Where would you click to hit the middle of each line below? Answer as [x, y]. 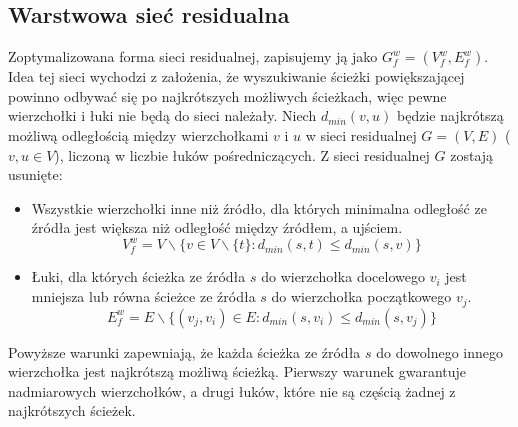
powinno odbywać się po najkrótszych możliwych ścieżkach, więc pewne [227, 95]
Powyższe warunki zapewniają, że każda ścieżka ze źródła [184, 351]
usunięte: [35, 174]
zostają [472, 154]
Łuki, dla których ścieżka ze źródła [138, 276]
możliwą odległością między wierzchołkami [138, 134]
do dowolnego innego [440, 351]
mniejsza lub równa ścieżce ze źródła [143, 296]
